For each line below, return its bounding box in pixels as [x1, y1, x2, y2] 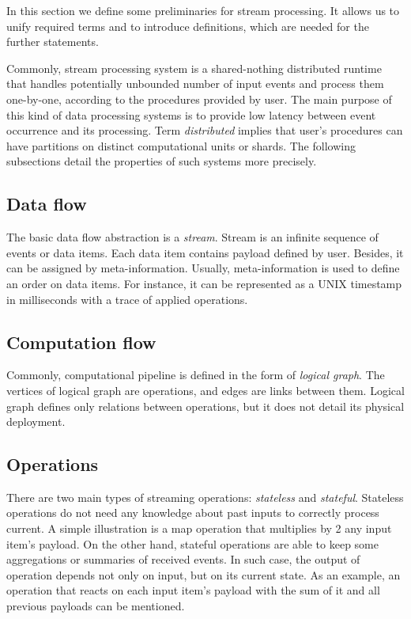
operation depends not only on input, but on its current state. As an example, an [6, 566, 401, 583]
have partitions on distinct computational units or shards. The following [6, 137, 356, 154]
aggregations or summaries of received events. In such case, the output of [6, 551, 360, 568]
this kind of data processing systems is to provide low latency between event [6, 106, 376, 123]
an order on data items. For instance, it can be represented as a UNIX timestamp [6, 275, 402, 291]
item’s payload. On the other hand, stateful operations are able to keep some [6, 535, 379, 552]
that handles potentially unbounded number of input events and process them [6, 75, 384, 92]
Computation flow [6, 329, 156, 354]
